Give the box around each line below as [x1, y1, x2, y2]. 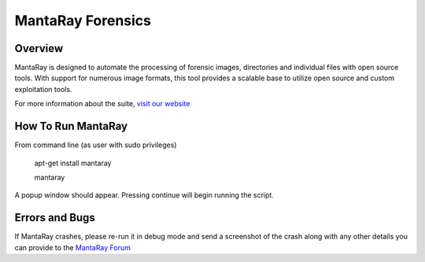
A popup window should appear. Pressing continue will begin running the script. [14, 190, 275, 200]
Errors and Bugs [14, 211, 96, 224]
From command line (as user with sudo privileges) [14, 140, 177, 149]
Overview [14, 42, 64, 55]
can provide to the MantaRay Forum [14, 242, 131, 252]
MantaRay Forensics [14, 12, 151, 29]
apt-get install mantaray [34, 158, 112, 168]
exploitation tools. [14, 84, 72, 94]
